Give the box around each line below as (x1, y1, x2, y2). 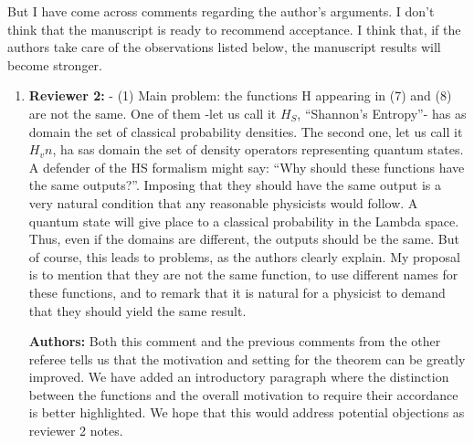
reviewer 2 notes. (28, 421, 123, 440)
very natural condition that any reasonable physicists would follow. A (28, 193, 418, 212)
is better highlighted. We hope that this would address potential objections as (28, 403, 465, 422)
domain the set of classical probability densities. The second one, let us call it (28, 121, 463, 141)
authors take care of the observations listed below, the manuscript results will (7, 37, 441, 57)
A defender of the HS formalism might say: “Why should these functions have (28, 157, 465, 176)
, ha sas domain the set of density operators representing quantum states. (52, 140, 464, 159)
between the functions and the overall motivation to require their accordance (28, 385, 458, 404)
